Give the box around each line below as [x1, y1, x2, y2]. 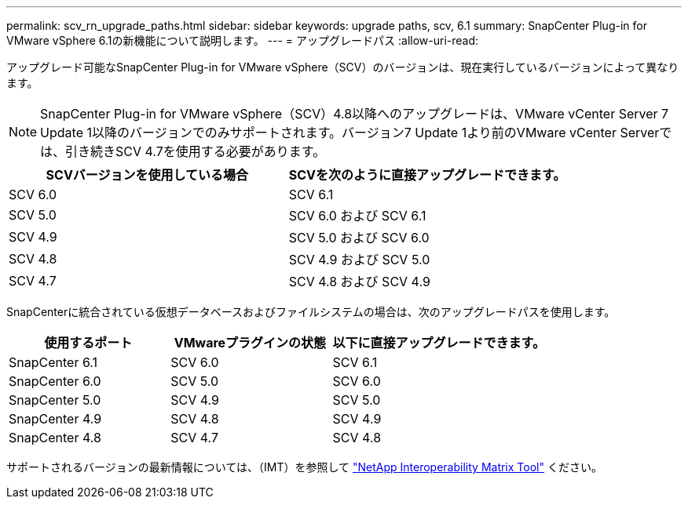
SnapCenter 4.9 [9, 411, 102, 427]
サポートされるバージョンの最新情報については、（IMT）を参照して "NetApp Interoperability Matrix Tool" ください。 [6, 460, 602, 474]
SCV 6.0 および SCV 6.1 [288, 208, 426, 223]
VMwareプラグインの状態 [174, 335, 327, 351]
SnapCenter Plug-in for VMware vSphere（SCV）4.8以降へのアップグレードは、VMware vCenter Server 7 [40, 106, 669, 122]
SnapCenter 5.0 [9, 392, 101, 408]
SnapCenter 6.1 [9, 354, 98, 370]
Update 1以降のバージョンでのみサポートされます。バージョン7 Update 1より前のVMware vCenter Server [40, 125, 660, 140]
